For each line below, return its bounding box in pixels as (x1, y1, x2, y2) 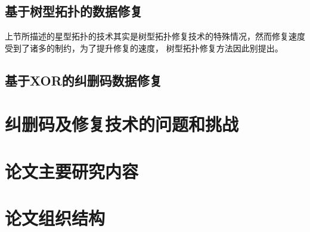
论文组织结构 (5, 206, 106, 230)
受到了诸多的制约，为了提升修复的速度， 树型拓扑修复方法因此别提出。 (5, 41, 283, 54)
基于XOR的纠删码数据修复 (5, 71, 162, 89)
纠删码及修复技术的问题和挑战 (5, 112, 239, 136)
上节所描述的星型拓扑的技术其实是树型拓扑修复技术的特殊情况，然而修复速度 (5, 30, 305, 42)
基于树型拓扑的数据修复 (5, 2, 142, 20)
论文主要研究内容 (5, 158, 139, 183)
